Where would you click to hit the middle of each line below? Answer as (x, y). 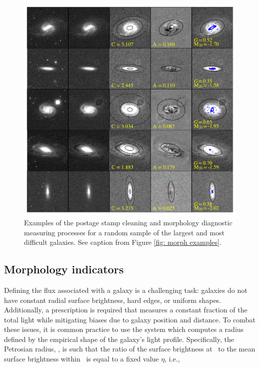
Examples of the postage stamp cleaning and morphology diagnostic (128, 222)
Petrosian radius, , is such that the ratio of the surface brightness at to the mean (130, 349)
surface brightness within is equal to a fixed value (81, 359)
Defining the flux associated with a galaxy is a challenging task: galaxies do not (126, 290)
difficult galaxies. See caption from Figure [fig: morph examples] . (123, 242)
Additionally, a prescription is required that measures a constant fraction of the (126, 310)
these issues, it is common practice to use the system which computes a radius (124, 329)
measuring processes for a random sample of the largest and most (124, 232)
